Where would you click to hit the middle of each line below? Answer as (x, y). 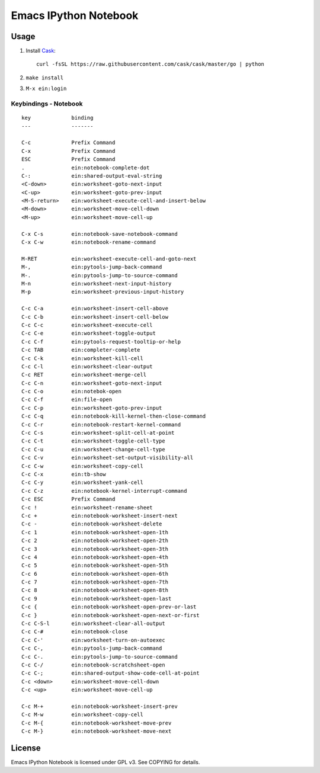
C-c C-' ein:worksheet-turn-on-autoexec (93, 640)
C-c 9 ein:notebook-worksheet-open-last (97, 599)
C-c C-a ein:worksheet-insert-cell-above (95, 309)
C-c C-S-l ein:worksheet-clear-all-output (93, 624)
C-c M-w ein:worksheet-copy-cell (82, 715)
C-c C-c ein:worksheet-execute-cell (87, 325)
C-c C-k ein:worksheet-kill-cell (82, 358)
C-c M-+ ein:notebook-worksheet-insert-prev (100, 706)
